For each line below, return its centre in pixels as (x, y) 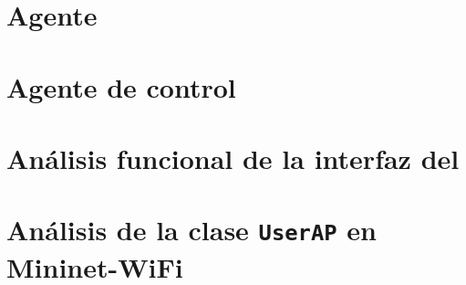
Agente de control (121, 86)
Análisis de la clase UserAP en (192, 230)
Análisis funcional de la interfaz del (233, 158)
